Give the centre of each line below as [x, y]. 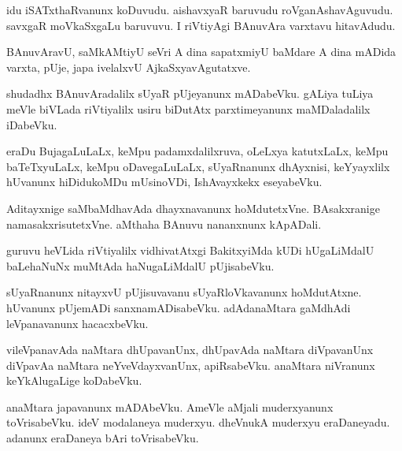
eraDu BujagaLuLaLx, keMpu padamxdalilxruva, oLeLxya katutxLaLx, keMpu [197, 151]
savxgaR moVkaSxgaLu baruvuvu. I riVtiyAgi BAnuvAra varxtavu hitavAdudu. [201, 25]
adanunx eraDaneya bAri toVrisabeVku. [103, 438]
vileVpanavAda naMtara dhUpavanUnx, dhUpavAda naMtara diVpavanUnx [190, 350]
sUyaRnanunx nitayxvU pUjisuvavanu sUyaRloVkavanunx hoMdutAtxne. [184, 292]
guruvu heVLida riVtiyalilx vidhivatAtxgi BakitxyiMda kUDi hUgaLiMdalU [190, 250]
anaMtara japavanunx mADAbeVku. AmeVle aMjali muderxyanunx [170, 406]
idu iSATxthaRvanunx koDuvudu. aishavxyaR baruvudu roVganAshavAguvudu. [200, 9]
